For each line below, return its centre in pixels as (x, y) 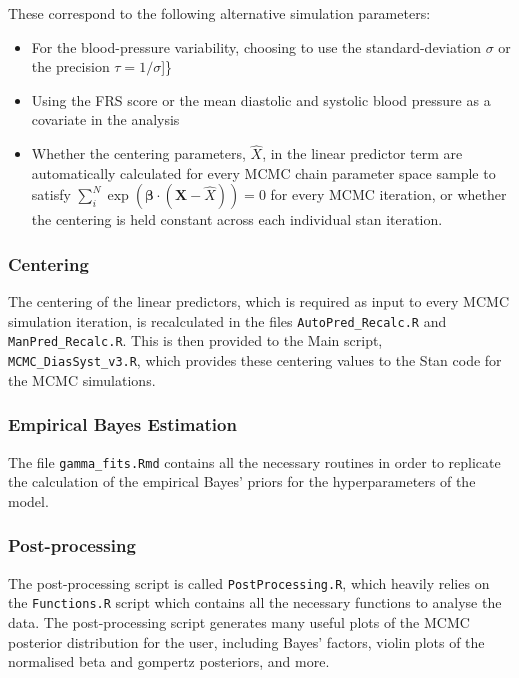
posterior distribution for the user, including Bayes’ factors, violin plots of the (246, 641)
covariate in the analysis (105, 119)
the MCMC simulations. (82, 379)
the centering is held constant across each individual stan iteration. (237, 219)
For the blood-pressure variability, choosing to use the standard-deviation (256, 46)
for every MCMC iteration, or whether (388, 194)
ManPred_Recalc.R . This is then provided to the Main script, (195, 340)
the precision (70, 66)
